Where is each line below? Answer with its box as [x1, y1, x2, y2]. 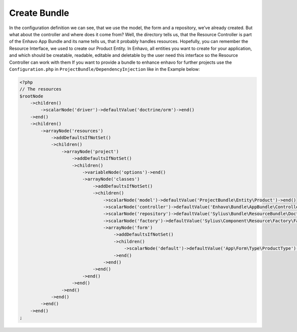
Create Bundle [9, 7, 69, 18]
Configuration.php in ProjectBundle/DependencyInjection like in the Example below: [9, 66, 200, 72]
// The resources [19, 87, 62, 92]
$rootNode [19, 93, 44, 99]
